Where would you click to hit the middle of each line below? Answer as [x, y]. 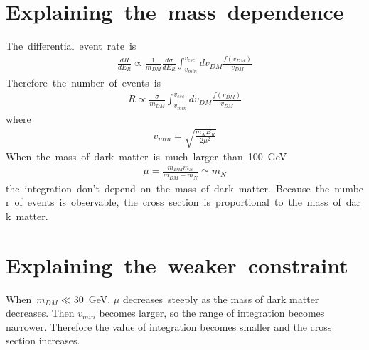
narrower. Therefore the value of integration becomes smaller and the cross [169, 326]
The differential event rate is [71, 46]
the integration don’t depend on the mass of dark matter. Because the [168, 188]
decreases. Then [40, 313]
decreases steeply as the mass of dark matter [221, 299]
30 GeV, [92, 299]
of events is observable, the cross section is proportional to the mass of [178, 202]
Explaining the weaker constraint [177, 264]
